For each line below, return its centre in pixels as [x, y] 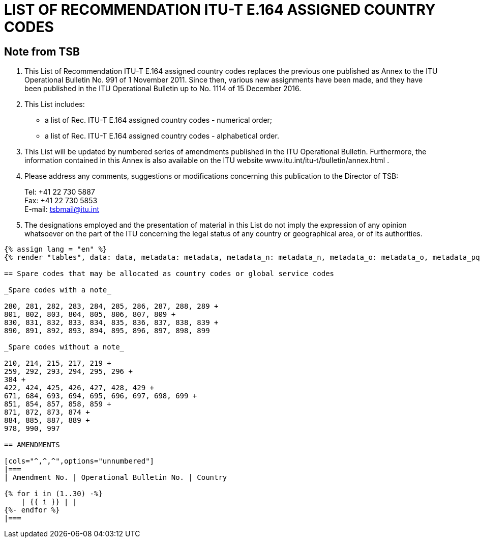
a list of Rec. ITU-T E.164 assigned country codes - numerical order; [159, 120]
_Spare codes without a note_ [64, 347]
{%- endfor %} [32, 510]
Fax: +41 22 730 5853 [61, 201]
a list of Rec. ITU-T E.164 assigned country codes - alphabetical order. [162, 136]
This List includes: [55, 104]
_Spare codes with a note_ [58, 290]
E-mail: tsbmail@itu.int [62, 209]
